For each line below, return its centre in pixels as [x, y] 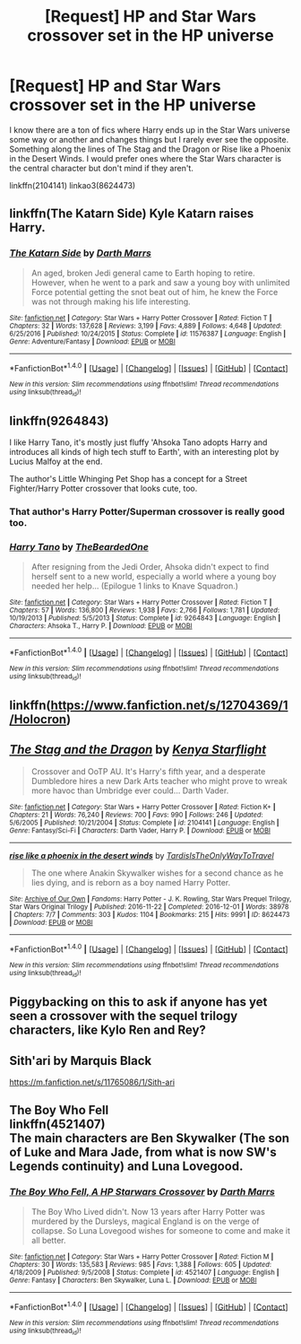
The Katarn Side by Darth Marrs [81, 253]
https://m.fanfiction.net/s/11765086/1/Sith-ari [92, 1082]
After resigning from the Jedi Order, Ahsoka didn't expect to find [150, 566]
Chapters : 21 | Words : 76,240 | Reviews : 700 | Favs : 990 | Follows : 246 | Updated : [136, 815]
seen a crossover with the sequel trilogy [124, 1016]
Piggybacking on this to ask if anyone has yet [138, 1002]
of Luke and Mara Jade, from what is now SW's [143, 1152]
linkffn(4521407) [57, 1125]
